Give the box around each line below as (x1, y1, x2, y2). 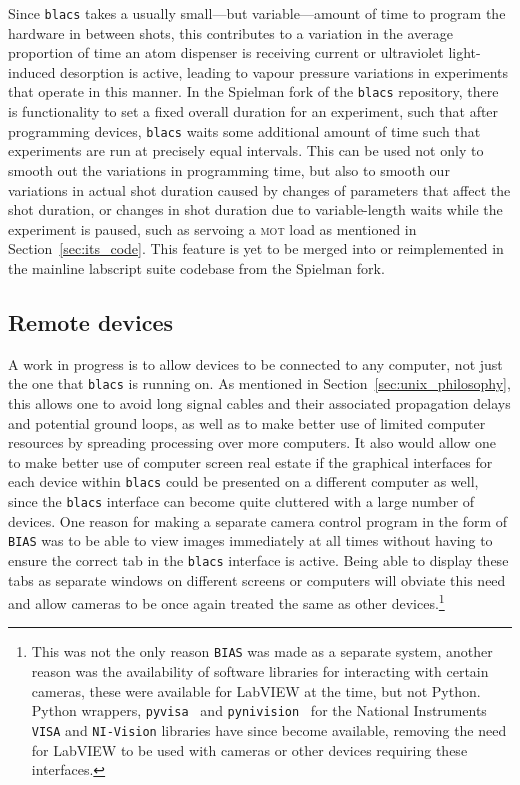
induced (8, 61, 56, 82)
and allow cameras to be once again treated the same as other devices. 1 (8, 590, 445, 613)
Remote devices (8, 306, 174, 337)
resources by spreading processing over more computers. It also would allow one (8, 432, 497, 453)
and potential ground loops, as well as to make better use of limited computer (8, 412, 486, 433)
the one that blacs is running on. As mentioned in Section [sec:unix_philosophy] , (8, 373, 511, 394)
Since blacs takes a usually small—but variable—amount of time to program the (8, 3, 506, 23)
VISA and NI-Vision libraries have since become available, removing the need (31, 719, 507, 740)
